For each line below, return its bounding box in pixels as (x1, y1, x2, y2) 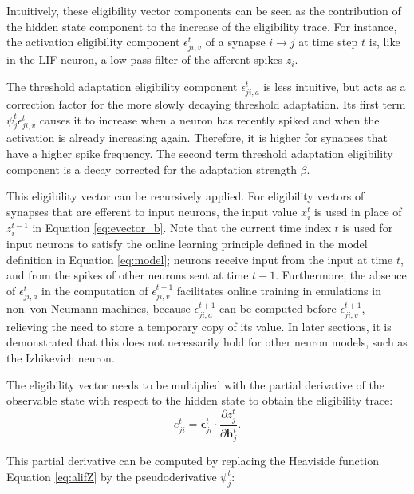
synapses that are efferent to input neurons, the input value (6, 203, 298, 219)
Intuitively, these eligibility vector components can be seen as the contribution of (6, 2, 401, 18)
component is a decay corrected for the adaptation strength (6, 160, 297, 177)
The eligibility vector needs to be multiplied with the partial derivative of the (6, 376, 384, 393)
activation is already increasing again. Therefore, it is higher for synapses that (6, 129, 388, 146)
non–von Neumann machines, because (6, 300, 191, 317)
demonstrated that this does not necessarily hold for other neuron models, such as (6, 334, 408, 350)
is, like (369, 34, 400, 50)
